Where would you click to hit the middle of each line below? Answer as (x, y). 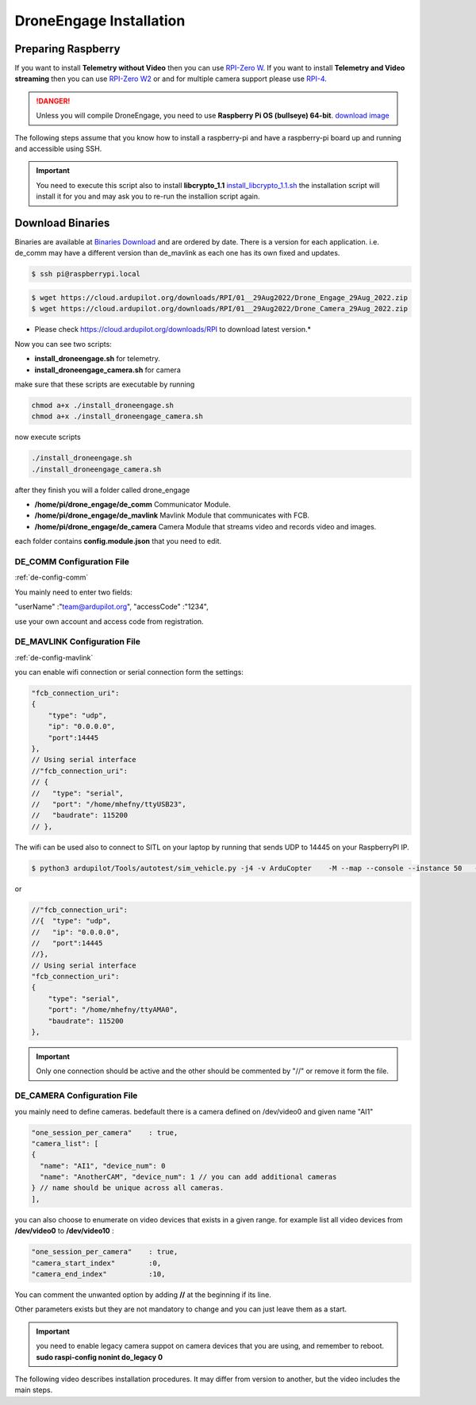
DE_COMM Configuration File (72, 562)
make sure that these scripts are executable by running (105, 384)
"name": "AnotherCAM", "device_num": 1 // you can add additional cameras (188, 1177)
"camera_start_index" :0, (96, 1263)
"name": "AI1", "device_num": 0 (103, 1166)
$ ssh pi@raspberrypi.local (86, 274)
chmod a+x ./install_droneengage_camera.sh (117, 416)
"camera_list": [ (65, 1143)
